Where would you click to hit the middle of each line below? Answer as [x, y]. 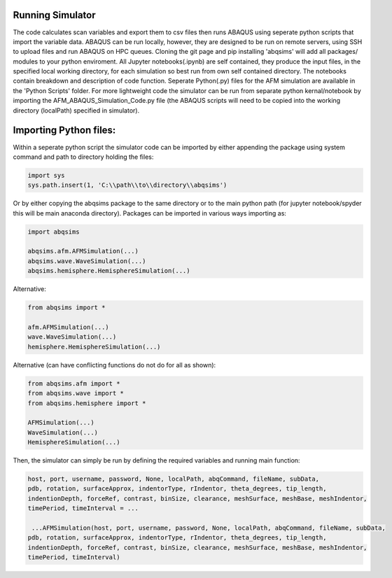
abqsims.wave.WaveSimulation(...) [87, 261]
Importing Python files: [64, 131]
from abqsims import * [66, 308]
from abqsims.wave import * [76, 393]
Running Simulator [54, 15]
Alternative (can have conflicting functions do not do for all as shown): [114, 365]
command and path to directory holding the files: [83, 157]
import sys [46, 175]
